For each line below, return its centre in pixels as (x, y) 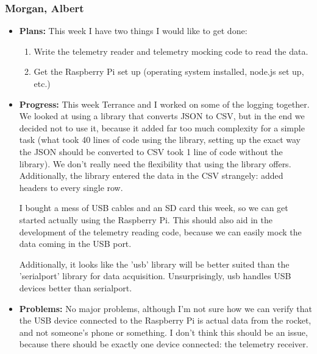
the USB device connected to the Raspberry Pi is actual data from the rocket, (165, 320)
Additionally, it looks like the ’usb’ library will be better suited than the (154, 264)
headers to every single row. (71, 187)
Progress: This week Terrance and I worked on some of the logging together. (164, 104)
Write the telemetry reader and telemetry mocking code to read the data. (171, 51)
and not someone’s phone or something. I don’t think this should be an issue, (163, 332)
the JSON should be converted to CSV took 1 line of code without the (151, 151)
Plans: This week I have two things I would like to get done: (133, 31)
